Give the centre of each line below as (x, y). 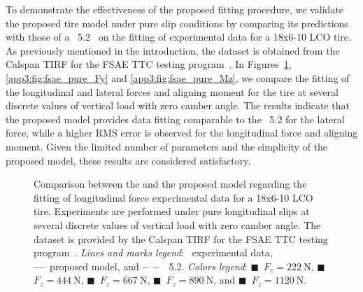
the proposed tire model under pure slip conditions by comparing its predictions (177, 23)
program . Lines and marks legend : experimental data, (153, 252)
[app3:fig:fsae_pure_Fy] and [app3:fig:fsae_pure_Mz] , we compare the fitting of (178, 77)
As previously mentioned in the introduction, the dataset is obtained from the (173, 50)
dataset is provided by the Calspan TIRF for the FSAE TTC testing (181, 238)
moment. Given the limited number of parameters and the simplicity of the (167, 146)
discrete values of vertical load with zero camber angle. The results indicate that (178, 105)
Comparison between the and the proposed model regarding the (170, 184)
